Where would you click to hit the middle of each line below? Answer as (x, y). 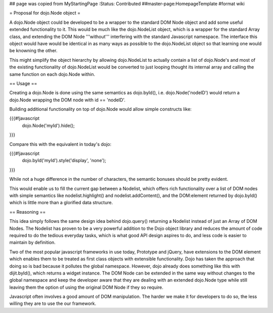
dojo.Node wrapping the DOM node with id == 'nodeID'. (67, 100)
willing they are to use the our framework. (53, 303)
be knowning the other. (33, 51)
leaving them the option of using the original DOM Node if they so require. (86, 287)
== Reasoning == (28, 212)
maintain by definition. (32, 243)
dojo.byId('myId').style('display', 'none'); (64, 161)
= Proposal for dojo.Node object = (45, 13)
